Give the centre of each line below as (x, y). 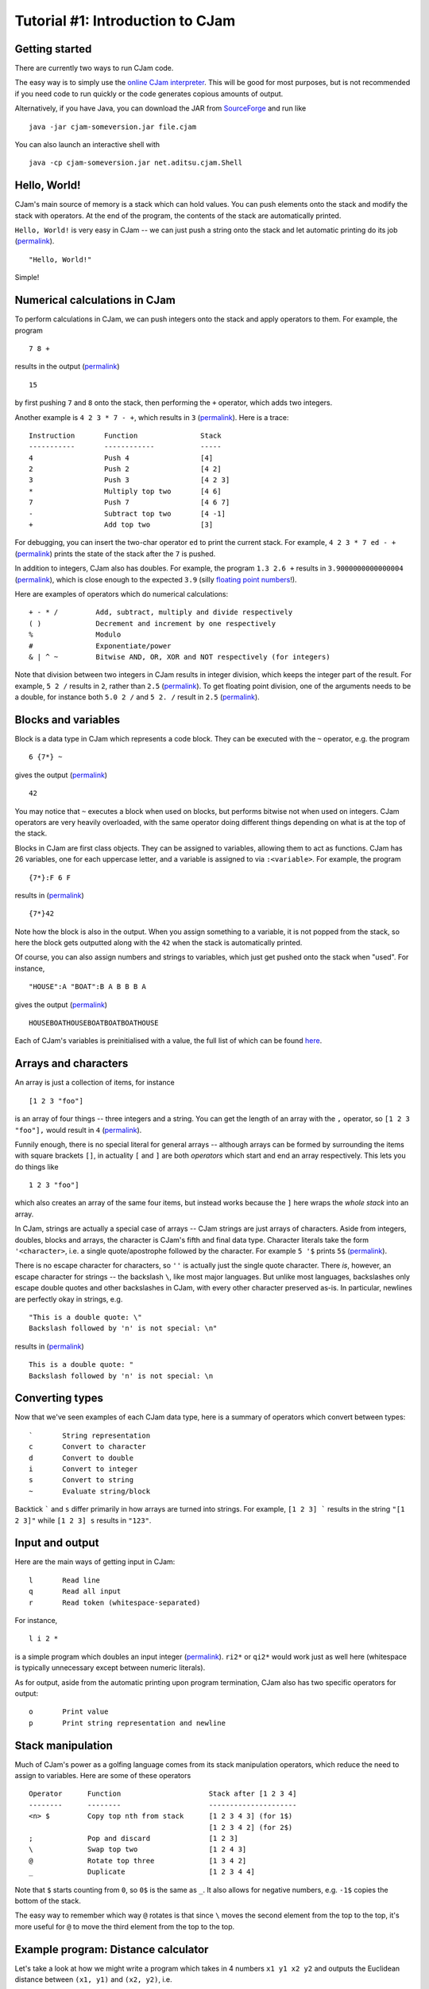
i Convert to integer (83, 1469)
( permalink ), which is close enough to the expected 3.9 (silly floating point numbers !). (156, 579)
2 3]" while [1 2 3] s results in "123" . (83, 1520)
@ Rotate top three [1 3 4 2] (138, 1861)
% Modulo (75, 635)
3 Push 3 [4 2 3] (129, 480)
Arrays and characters (71, 1063)
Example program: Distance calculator (112, 1949)
